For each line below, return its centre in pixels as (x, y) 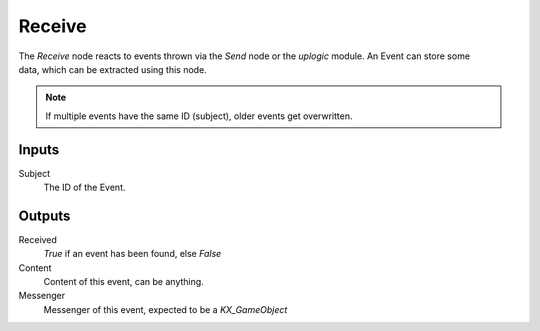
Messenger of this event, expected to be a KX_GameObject (165, 309)
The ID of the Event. (84, 187)
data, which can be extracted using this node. (112, 69)
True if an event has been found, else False (132, 254)
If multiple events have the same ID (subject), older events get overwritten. (199, 116)
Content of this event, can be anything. (123, 282)
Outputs (44, 215)
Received (37, 239)
